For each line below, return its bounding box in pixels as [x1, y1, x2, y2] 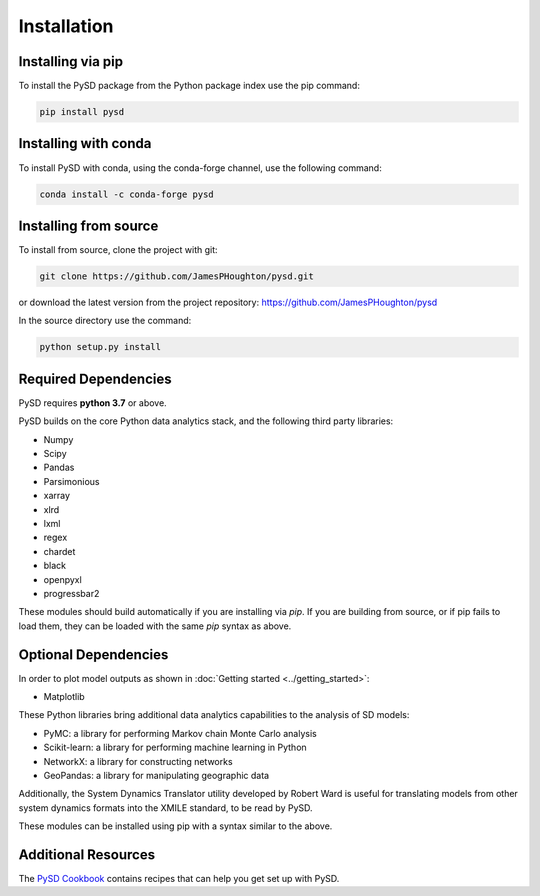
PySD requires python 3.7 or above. [18, 396, 167, 409]
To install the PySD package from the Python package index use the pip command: [18, 80, 360, 92]
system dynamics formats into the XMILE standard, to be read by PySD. [18, 801, 314, 814]
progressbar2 [43, 587, 100, 599]
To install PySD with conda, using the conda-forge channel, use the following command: [18, 161, 382, 174]
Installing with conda [18, 135, 152, 152]
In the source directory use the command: [18, 315, 192, 327]
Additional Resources [18, 846, 155, 863]
